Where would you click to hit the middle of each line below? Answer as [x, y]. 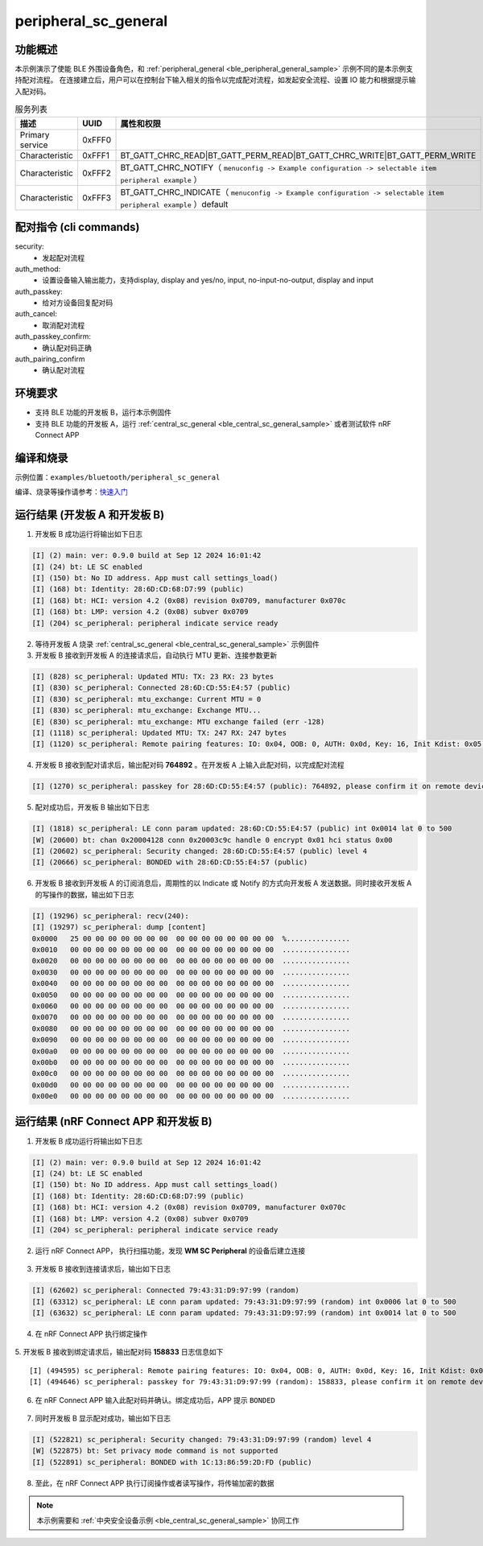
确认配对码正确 [67, 348]
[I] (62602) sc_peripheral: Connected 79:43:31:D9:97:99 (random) [165, 1290]
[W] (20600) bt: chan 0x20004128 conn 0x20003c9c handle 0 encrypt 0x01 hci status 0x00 [213, 840]
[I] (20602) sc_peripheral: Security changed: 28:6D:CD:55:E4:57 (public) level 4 [200, 851]
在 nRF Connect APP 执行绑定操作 [91, 1334]
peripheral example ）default [174, 204]
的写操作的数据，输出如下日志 [85, 894]
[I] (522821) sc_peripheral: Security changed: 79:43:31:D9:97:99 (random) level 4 [202, 1439]
